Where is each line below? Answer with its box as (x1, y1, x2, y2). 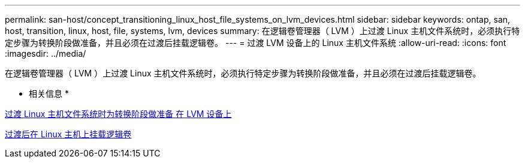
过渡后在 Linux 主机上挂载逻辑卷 (5, 129, 132, 139)
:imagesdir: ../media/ (5, 48, 86, 59)
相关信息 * (29, 88, 69, 99)
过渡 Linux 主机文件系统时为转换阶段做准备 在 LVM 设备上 (5, 109, 232, 119)
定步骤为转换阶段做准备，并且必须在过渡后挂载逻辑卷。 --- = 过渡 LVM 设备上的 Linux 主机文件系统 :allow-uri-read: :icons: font (5, 38, 506, 48)
